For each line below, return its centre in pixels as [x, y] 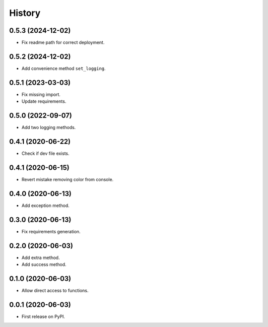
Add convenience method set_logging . [64, 68]
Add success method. [44, 264]
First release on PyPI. [43, 316]
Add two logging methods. [49, 128]
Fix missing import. [41, 94]
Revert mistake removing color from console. [67, 179]
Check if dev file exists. [45, 153]
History [25, 13]
